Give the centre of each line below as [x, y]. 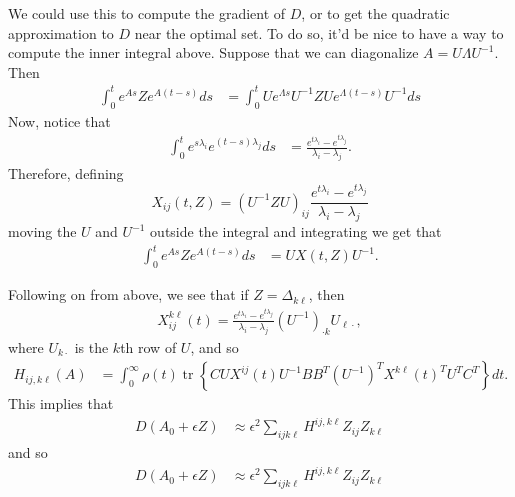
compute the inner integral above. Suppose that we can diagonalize [213, 52]
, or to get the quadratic [375, 13]
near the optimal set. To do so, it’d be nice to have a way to [319, 32]
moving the [42, 231]
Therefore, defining [66, 173]
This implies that [61, 403]
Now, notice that [59, 120]
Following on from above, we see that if [128, 294]
